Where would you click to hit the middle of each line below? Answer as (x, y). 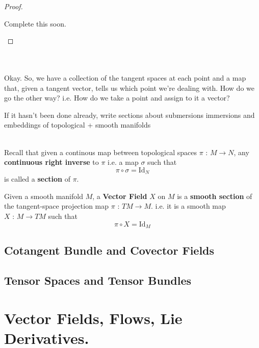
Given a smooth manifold (44, 196)
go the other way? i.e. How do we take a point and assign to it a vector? (117, 98)
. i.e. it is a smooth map (188, 206)
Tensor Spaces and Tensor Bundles (98, 280)
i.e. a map (123, 162)
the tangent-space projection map (57, 206)
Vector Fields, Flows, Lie (93, 318)
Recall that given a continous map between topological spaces (100, 152)
